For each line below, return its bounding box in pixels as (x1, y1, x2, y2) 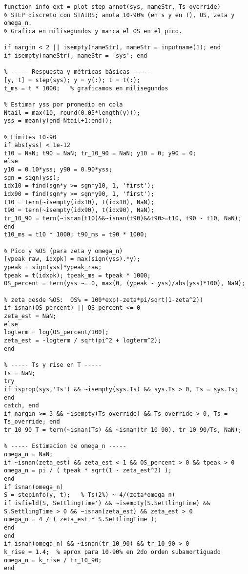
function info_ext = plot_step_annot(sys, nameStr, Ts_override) (4, 3, 221, 10)
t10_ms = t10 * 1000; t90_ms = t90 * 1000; (4, 231, 147, 238)
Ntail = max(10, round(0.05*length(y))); (4, 109, 141, 116)
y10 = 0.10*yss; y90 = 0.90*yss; (4, 166, 112, 173)
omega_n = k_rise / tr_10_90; (4, 556, 102, 564)
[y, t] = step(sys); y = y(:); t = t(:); (4, 76, 141, 84)
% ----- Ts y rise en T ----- (4, 361, 102, 368)
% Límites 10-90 (4, 133, 57, 141)
